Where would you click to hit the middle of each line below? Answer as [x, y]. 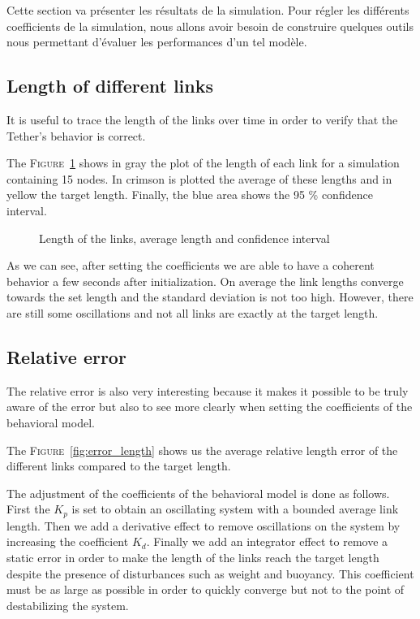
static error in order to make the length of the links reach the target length [193, 557]
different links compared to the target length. [119, 466]
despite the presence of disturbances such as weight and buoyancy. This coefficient [210, 573]
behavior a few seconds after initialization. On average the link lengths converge [205, 281]
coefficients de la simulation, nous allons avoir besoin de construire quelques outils [210, 26]
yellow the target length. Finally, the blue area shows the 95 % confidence [190, 195]
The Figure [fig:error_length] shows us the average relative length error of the [202, 450]
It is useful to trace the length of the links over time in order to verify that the [202, 119]
